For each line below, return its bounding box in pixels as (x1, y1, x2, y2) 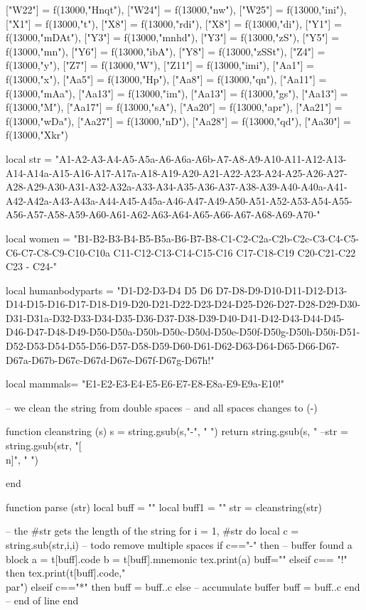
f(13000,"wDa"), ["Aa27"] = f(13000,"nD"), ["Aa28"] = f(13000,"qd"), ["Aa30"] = (6, 113, 351, 128)
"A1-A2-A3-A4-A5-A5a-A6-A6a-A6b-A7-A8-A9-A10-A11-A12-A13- (55, 151, 347, 166)
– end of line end (6, 593, 79, 608)
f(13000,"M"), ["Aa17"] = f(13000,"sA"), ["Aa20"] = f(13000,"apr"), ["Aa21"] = (6, 100, 343, 114)
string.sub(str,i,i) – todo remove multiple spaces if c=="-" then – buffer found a (6, 537, 352, 552)
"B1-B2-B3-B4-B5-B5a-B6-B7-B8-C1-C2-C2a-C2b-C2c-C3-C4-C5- (73, 230, 360, 245)
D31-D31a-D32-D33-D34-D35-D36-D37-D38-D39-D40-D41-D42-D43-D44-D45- (6, 310, 345, 325)
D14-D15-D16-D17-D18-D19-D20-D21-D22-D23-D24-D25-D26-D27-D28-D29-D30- (6, 296, 361, 311)
